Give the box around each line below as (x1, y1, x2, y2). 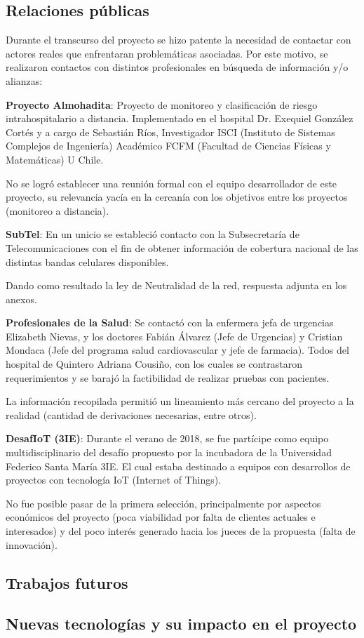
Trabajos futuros (6, 571, 128, 593)
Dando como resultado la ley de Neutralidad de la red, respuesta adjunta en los (6, 278, 347, 293)
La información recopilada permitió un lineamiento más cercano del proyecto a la (6, 394, 354, 408)
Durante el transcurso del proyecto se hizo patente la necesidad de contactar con (6, 32, 351, 47)
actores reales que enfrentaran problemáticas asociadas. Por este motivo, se (6, 46, 328, 60)
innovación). (6, 537, 58, 552)
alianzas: (6, 73, 43, 88)
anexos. (6, 291, 37, 306)
